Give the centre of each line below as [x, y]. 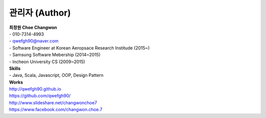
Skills [15, 68]
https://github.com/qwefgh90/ [40, 96]
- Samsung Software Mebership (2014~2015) [55, 55]
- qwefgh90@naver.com [34, 41]
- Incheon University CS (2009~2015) [47, 62]
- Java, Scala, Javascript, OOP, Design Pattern [56, 75]
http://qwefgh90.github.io [35, 89]
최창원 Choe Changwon [33, 27]
